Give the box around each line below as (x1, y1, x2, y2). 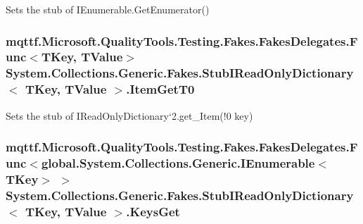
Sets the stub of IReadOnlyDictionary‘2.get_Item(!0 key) (6, 108, 253, 123)
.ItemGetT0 (126, 80, 195, 98)
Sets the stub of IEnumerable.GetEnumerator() (6, 2, 210, 16)
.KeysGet (126, 202, 180, 220)
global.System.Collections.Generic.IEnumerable (41, 154, 315, 172)
